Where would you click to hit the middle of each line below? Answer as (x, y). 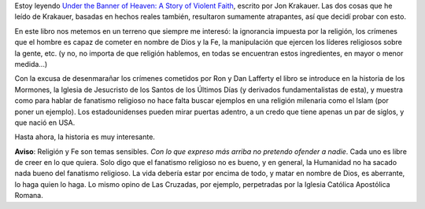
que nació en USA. (45, 123)
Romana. (29, 196)
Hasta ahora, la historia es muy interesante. (85, 137)
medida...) (31, 64)
